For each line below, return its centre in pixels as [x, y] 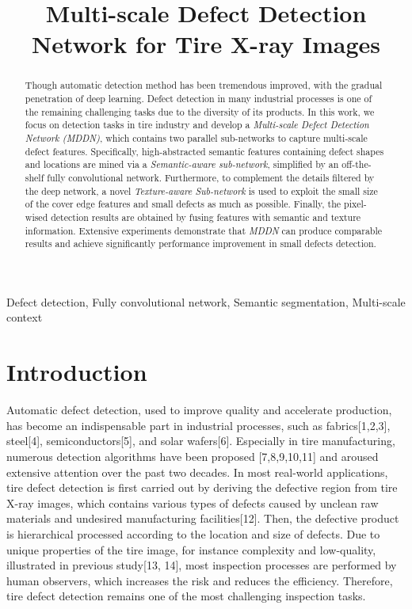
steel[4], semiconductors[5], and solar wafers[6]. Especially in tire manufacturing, [201, 441]
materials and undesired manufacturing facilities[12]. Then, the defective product [203, 518]
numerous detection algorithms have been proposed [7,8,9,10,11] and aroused [193, 456]
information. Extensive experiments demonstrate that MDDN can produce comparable [204, 230]
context [25, 317]
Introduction [77, 372]
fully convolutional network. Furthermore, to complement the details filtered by [211, 177]
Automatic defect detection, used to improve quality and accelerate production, [199, 410]
